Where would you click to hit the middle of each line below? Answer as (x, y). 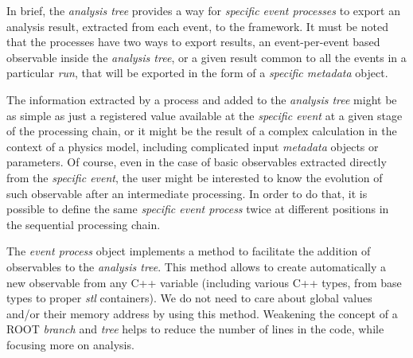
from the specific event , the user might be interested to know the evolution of (195, 177)
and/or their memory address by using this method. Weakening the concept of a (202, 313)
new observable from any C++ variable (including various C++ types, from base (204, 282)
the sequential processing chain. (84, 224)
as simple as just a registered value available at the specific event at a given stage (205, 115)
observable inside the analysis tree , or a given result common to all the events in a (206, 57)
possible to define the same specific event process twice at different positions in (198, 209)
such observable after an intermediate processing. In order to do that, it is (187, 193)
